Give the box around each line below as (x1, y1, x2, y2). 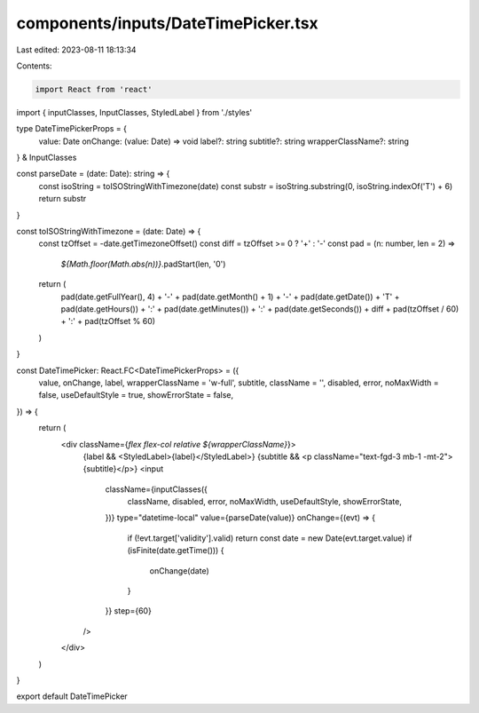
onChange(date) (149, 565, 209, 576)
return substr (38, 194, 87, 204)
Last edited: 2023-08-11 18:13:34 (16, 44, 137, 55)
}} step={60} (105, 606, 153, 616)
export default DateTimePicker (16, 691, 128, 701)
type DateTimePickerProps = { (16, 123, 128, 134)
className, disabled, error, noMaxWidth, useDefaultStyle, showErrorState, (127, 496, 403, 507)
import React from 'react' (35, 84, 153, 94)
